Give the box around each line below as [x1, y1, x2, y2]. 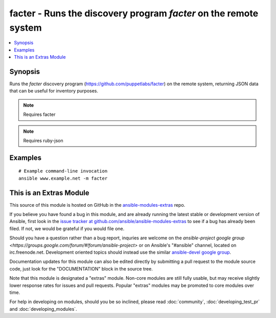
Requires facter [23, 111, 56, 117]
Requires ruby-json [23, 137, 63, 143]
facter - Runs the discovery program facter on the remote [9, 8, 259, 19]
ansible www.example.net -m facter [18, 175, 108, 181]
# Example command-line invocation [18, 168, 108, 174]
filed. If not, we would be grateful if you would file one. [9, 225, 125, 232]
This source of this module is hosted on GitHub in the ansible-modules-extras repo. [9, 202, 186, 208]
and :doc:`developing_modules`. [9, 306, 77, 312]
